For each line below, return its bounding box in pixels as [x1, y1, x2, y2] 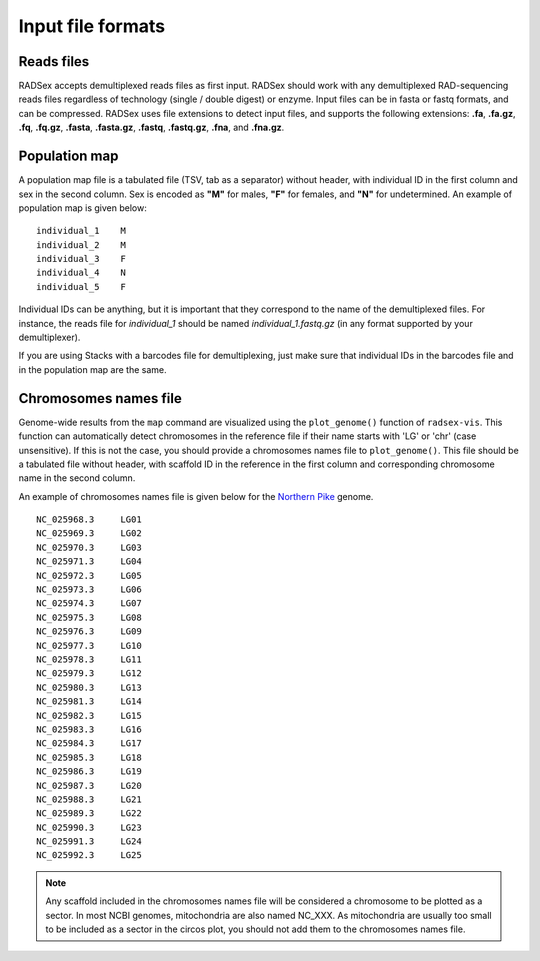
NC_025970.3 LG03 [36, 541, 142, 553]
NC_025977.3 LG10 [36, 640, 142, 651]
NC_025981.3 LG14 [36, 696, 142, 707]
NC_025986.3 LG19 [36, 766, 142, 777]
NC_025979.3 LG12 [36, 668, 142, 679]
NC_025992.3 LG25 [36, 850, 142, 861]
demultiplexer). [18, 331, 81, 344]
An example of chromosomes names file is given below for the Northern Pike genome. [18, 490, 374, 502]
